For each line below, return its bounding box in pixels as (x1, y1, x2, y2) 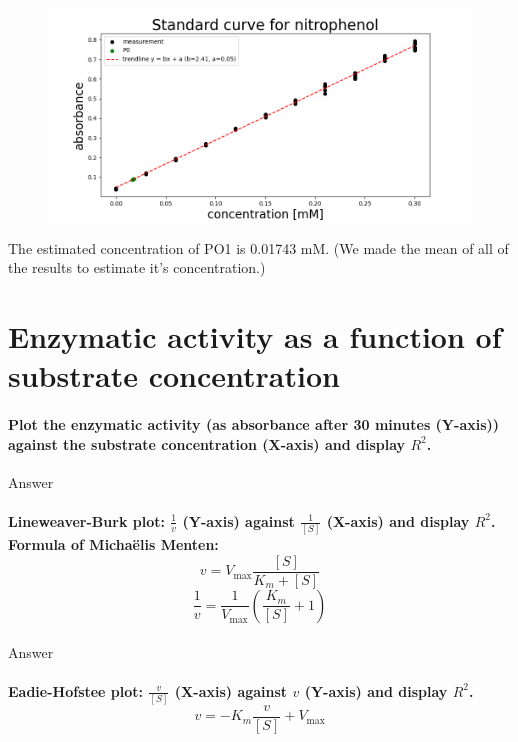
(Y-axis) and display (304, 680, 448, 701)
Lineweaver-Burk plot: (8, 510, 165, 531)
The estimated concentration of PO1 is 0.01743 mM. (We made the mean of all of (8, 237, 509, 258)
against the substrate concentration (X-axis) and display (8, 433, 406, 454)
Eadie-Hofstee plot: (8, 680, 144, 701)
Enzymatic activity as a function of (8, 315, 502, 356)
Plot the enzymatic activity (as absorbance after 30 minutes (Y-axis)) (8, 413, 500, 434)
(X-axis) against (174, 680, 288, 701)
